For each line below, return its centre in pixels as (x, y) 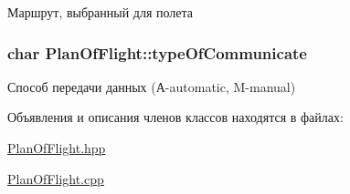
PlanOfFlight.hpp (57, 148)
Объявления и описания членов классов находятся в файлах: (175, 117)
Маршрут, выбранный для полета (101, 12)
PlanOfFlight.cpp (56, 178)
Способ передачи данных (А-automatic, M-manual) (152, 86)
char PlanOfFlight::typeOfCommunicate (157, 52)
